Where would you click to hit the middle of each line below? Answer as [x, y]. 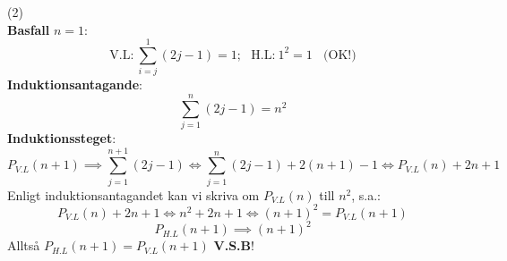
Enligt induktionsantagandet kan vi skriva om [133, 194]
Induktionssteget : [62, 138]
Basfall [29, 29]
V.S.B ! [234, 245]
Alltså [24, 245]
